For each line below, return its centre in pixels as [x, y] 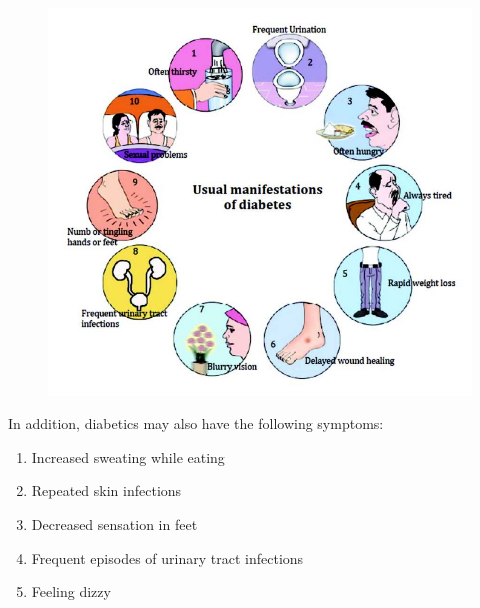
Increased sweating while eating [128, 456]
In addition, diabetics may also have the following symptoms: [196, 423]
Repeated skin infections [106, 490]
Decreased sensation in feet [114, 524]
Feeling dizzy [71, 591]
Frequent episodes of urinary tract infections [167, 557]
